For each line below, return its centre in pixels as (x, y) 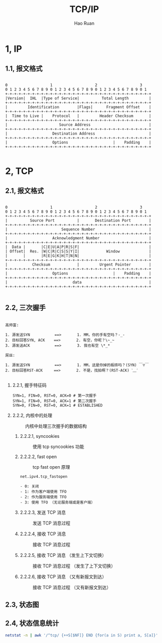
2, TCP (19, 171)
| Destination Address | (78, 134)
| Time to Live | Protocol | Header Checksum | (78, 116)
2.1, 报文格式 (25, 191)
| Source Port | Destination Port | (78, 220)
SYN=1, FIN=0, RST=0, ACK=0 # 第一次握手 (54, 396)
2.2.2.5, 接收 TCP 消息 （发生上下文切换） (63, 555)
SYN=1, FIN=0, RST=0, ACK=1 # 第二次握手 (54, 401)
